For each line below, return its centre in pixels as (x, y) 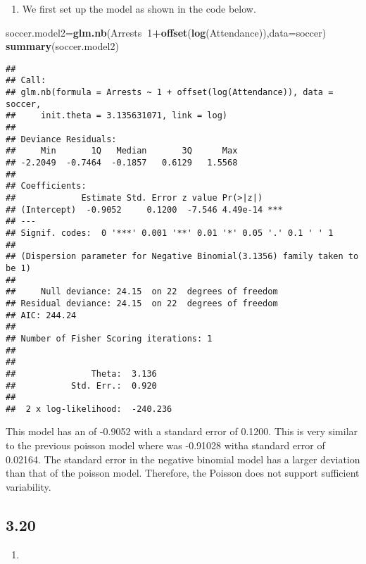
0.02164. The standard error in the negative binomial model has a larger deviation (183, 459)
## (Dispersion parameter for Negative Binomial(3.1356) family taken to (182, 257)
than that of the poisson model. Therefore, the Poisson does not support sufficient (183, 473)
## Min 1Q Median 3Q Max (122, 151)
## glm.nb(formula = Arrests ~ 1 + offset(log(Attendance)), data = (170, 93)
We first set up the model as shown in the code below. (139, 8)
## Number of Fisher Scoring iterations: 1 (109, 338)
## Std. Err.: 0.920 (81, 386)
